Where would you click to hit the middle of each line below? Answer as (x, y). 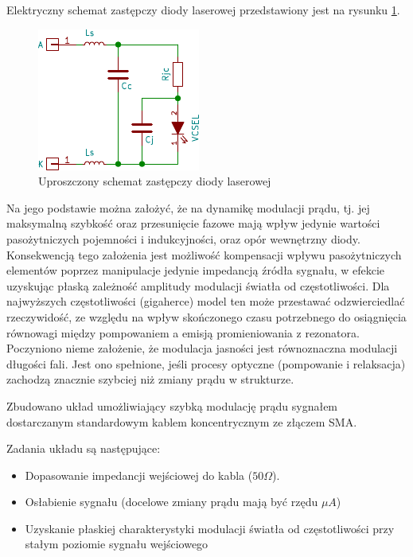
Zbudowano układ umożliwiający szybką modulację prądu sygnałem (172, 405)
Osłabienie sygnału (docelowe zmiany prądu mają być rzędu (171, 502)
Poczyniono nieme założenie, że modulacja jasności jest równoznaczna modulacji (202, 348)
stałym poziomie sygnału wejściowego (117, 544)
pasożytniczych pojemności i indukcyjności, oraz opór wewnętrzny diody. (183, 238)
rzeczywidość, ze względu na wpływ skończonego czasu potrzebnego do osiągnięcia (206, 316)
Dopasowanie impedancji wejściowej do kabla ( (139, 475)
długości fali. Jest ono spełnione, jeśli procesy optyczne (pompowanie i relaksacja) (206, 363)
